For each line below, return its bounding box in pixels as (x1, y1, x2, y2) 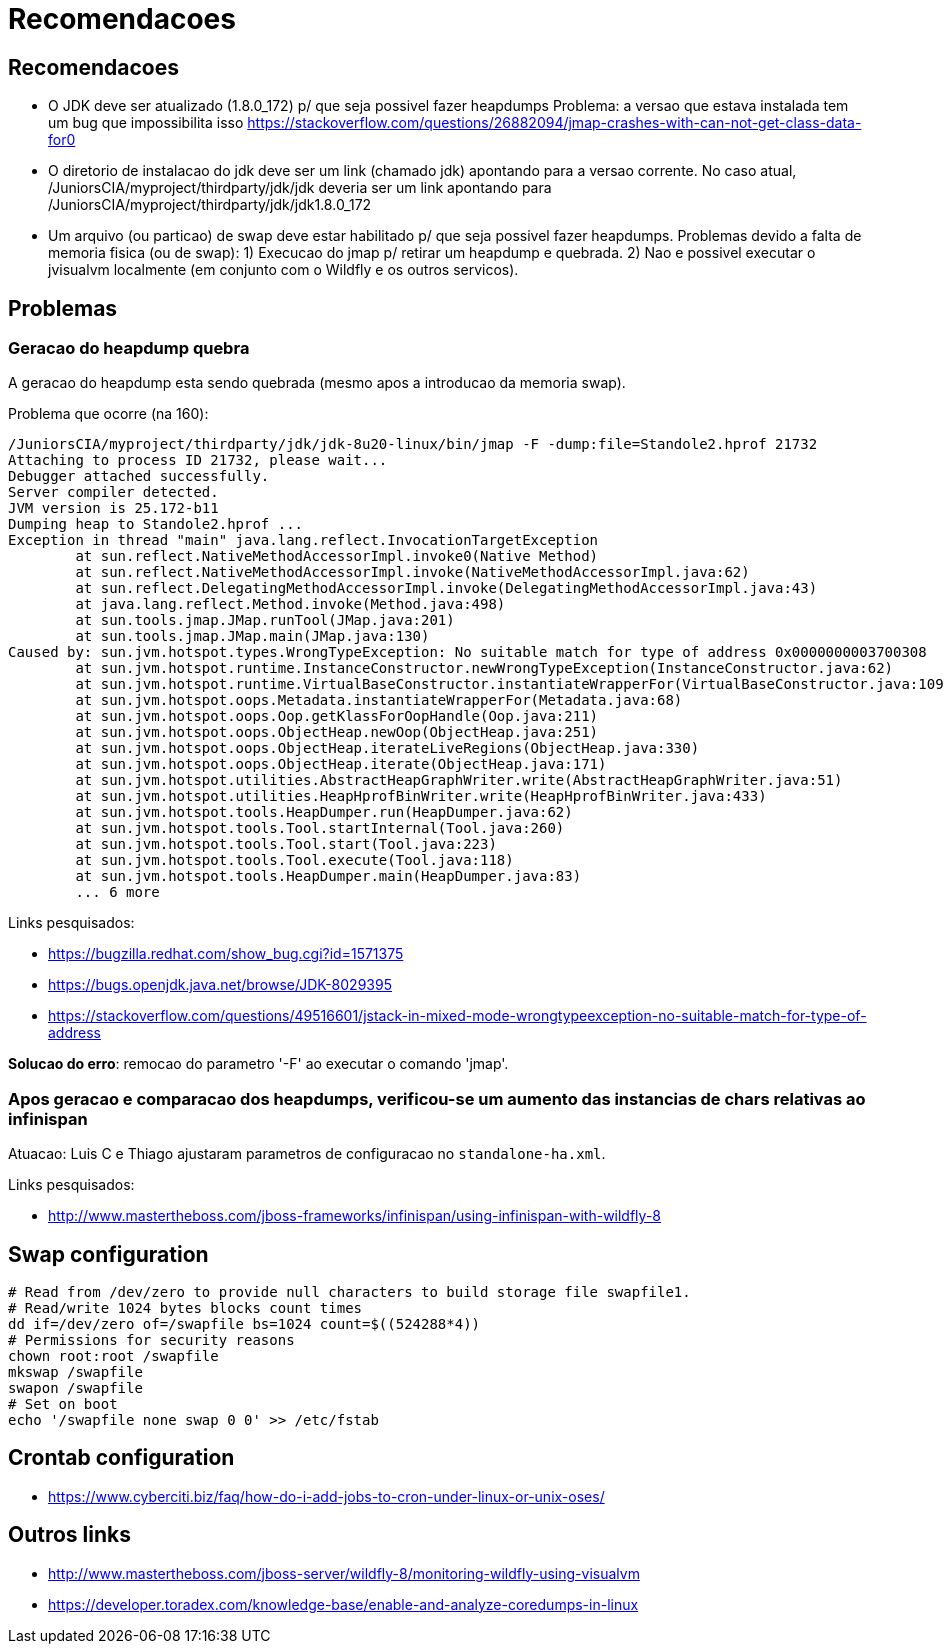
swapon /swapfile (8, 1379, 143, 1396)
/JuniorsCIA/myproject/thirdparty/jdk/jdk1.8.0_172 (48, 196, 372, 214)
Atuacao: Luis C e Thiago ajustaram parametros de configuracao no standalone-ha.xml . (8, 1145, 606, 1163)
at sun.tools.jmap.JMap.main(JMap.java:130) (75, 628, 430, 645)
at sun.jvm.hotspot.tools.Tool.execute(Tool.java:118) (75, 852, 514, 869)
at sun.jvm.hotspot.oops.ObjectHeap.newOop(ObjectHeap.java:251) (75, 724, 599, 741)
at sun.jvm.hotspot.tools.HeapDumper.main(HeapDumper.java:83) (75, 868, 582, 885)
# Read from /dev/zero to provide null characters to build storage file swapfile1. (8, 1283, 691, 1300)
